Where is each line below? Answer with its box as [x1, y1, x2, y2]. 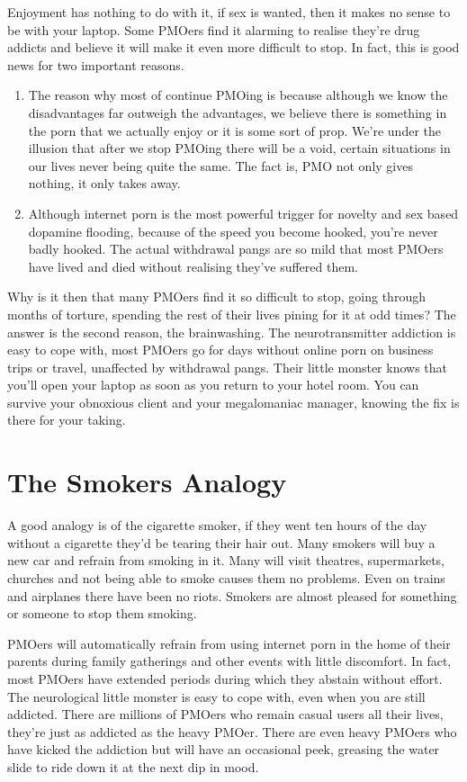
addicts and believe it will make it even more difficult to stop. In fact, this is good [7, 38, 460, 57]
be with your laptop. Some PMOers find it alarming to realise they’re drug [7, 20, 420, 39]
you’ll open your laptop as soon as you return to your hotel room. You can [7, 375, 419, 394]
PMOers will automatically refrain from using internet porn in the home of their [7, 634, 451, 652]
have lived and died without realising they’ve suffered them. [28, 256, 358, 275]
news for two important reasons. [7, 55, 184, 74]
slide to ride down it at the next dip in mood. [7, 757, 259, 776]
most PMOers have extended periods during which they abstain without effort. [7, 669, 443, 688]
